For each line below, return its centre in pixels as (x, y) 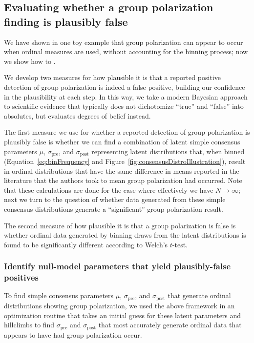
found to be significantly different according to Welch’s (86, 244)
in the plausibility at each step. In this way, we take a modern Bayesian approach (126, 96)
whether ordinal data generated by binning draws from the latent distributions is (125, 235)
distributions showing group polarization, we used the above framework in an (119, 305)
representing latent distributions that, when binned (168, 151)
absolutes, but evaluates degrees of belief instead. (77, 115)
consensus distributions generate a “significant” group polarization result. (114, 209)
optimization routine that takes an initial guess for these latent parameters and (123, 315)
